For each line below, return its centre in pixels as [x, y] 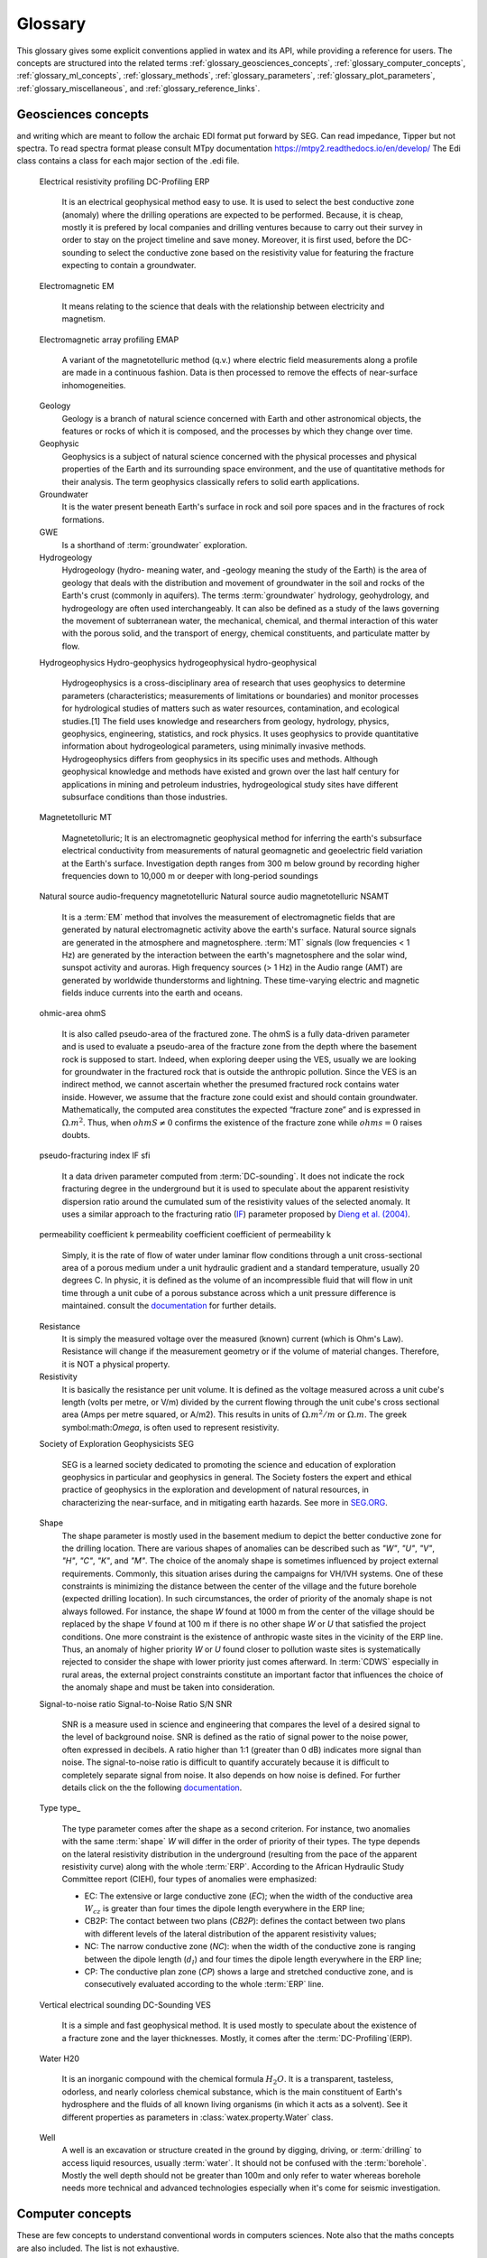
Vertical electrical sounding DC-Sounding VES [125, 2004]
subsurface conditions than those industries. [145, 797]
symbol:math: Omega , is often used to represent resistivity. [170, 1427]
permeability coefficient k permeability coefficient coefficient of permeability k [185, 1235]
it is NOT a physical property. [116, 1364]
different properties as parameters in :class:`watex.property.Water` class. [198, 2117]
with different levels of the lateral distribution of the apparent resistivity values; [230, 1934]
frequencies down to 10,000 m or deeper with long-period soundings [190, 875]
